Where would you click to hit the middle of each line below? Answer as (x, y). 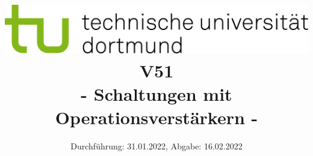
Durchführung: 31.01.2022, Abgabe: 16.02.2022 (156, 145)
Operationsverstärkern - (156, 117)
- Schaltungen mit (156, 93)
